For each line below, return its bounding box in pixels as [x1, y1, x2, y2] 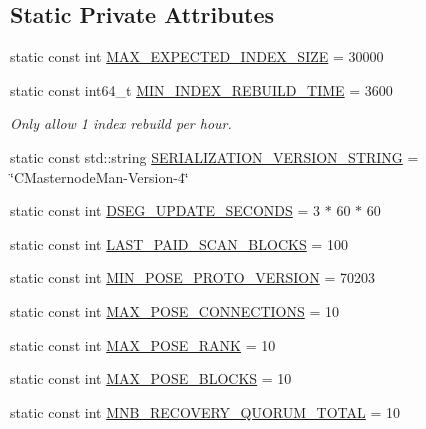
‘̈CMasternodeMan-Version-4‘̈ [10, 166, 189, 187]
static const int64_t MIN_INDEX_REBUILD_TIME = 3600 [10, 79, 393, 100]
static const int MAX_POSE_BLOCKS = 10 [10, 368, 292, 389]
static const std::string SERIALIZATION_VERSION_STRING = [10, 146, 419, 167]
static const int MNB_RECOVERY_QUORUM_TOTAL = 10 [10, 401, 401, 422]
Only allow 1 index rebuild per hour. [10, 113, 232, 134]
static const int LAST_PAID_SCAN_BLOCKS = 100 [10, 233, 348, 254]
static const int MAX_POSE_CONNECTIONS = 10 [10, 300, 339, 321]
